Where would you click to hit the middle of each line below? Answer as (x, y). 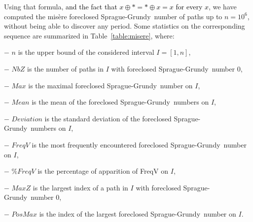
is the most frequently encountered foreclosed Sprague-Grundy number (139, 144)
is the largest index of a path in (80, 187)
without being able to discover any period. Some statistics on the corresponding (125, 26)
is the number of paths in (66, 68)
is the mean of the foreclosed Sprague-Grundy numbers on (120, 102)
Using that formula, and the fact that (61, 6)
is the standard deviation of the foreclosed (108, 118)
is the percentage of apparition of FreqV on (103, 171)
